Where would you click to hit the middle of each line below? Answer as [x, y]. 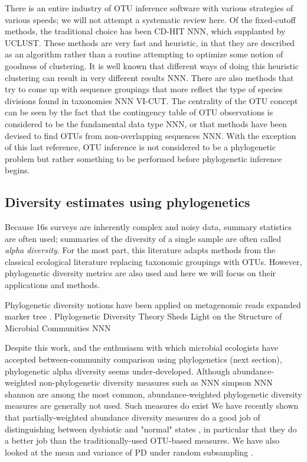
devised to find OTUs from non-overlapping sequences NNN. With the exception [151, 135]
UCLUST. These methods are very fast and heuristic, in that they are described [150, 42]
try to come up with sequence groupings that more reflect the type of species [144, 89]
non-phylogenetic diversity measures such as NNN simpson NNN [156, 382]
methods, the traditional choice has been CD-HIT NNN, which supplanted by [145, 31]
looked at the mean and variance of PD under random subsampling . [129, 452]
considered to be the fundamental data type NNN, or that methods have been [146, 123]
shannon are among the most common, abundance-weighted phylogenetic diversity [153, 394]
